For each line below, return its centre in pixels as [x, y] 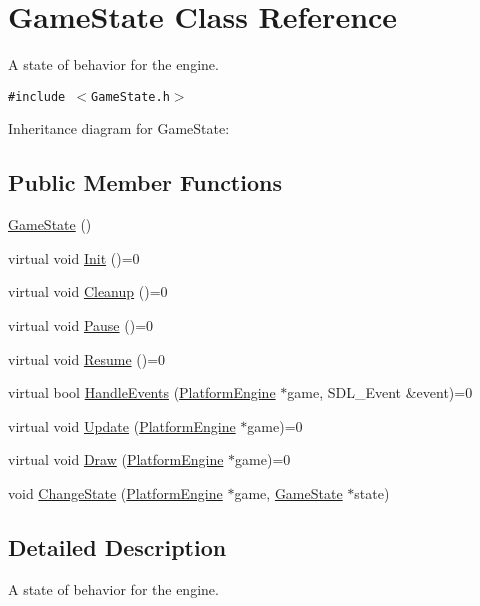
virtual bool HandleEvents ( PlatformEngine [142, 392]
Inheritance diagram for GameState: [119, 128]
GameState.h [130, 96]
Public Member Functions [145, 182]
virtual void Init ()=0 [74, 257]
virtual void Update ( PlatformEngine [122, 425]
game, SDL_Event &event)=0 [380, 392]
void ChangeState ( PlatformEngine [115, 492]
